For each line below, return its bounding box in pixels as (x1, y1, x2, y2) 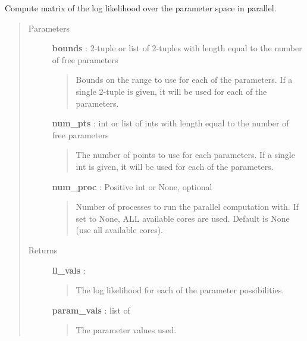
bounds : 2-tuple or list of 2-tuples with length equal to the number (52, 42, 302, 54)
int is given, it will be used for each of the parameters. (76, 160, 274, 172)
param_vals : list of (52, 303, 130, 316)
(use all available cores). (76, 224, 163, 236)
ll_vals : (52, 263, 86, 276)
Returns (28, 243, 58, 256)
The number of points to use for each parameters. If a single (76, 148, 295, 161)
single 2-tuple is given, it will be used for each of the (76, 85, 267, 97)
